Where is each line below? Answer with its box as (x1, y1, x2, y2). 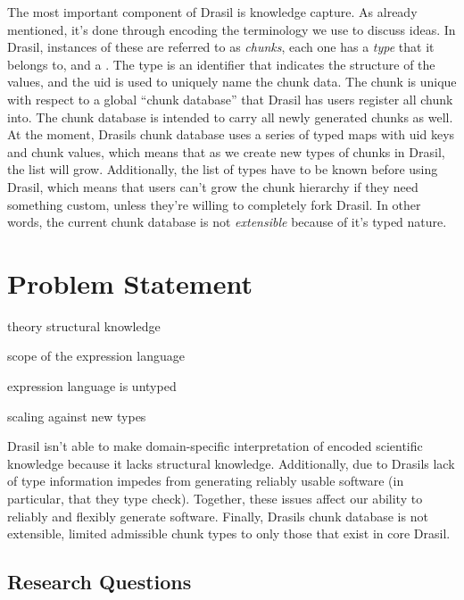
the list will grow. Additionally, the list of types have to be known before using (7, 160, 438, 179)
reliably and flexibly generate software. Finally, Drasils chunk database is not (7, 506, 428, 525)
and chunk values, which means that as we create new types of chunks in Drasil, (7, 142, 445, 161)
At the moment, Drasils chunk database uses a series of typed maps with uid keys (7, 125, 455, 144)
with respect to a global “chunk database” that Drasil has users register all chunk (7, 89, 453, 108)
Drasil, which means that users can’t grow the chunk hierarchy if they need (7, 177, 418, 196)
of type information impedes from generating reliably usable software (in (7, 471, 404, 490)
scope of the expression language (7, 346, 185, 365)
